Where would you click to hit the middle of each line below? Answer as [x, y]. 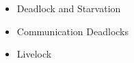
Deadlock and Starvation [69, 8]
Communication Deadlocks [73, 31]
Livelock [34, 54]
